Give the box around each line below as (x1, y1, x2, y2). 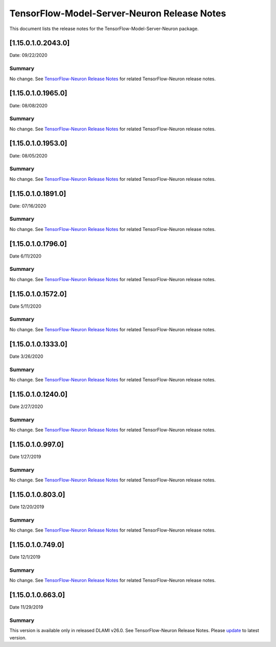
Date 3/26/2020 (9, 353, 43, 359)
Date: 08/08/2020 (9, 102, 48, 108)
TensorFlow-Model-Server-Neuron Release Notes (9, 8, 226, 19)
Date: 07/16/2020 (9, 202, 47, 209)
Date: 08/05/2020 (9, 152, 48, 158)
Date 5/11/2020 (9, 303, 42, 309)
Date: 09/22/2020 (9, 52, 48, 58)
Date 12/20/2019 (9, 503, 44, 510)
